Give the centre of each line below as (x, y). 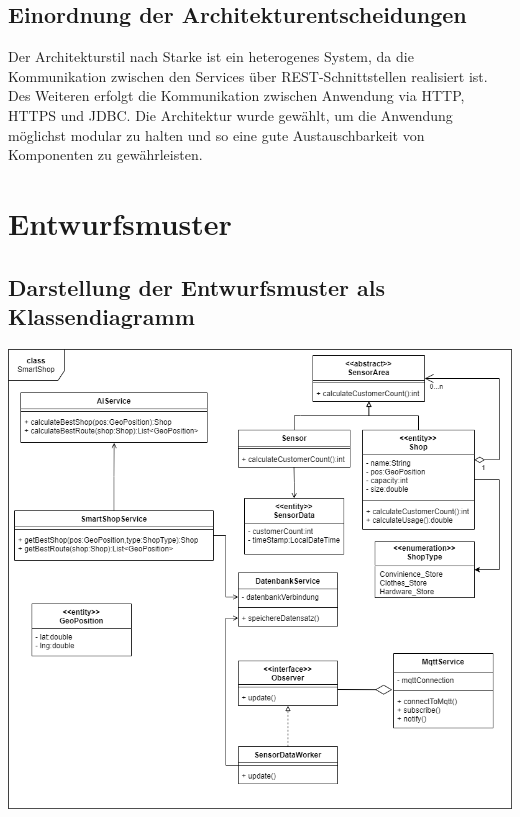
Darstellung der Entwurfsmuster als (196, 286)
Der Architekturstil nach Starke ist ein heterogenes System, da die (211, 56)
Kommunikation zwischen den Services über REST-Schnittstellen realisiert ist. (248, 75)
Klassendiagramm (101, 315)
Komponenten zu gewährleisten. (105, 154)
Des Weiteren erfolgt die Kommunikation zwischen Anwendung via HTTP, (236, 95)
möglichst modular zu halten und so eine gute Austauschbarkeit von (216, 134)
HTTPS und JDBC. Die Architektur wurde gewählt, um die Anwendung (230, 114)
